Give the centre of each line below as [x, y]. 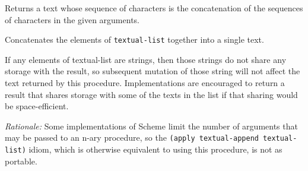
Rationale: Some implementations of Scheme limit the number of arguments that [151, 126]
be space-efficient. [37, 106]
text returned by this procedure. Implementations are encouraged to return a [145, 83]
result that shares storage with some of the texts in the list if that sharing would [151, 94]
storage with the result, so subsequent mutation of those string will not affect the [153, 71]
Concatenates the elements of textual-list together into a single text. [134, 39]
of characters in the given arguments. [72, 19]
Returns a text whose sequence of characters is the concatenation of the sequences [154, 8]
